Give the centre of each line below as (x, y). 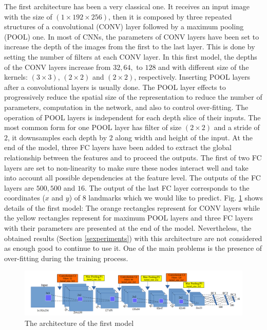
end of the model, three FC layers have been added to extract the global (118, 147)
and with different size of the (204, 67)
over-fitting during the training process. (66, 258)
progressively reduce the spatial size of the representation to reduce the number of (133, 97)
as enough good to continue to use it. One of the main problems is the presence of (133, 248)
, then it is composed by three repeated (170, 16)
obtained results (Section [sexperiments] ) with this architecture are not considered (133, 238)
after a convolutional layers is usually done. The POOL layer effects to (115, 87)
